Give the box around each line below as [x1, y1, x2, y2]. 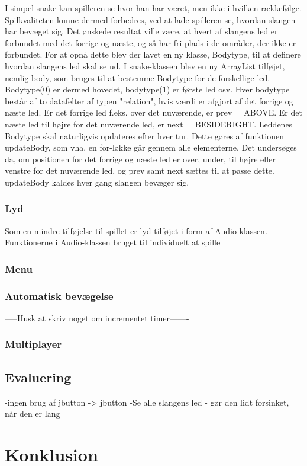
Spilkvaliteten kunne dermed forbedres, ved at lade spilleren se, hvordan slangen [5, 13, 296, 25]
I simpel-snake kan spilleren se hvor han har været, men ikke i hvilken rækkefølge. [5, 2, 302, 14]
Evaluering [5, 368, 72, 386]
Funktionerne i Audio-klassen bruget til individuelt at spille [5, 236, 221, 248]
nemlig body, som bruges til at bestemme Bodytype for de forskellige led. [5, 71, 270, 84]
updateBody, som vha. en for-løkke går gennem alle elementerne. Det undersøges [5, 141, 297, 154]
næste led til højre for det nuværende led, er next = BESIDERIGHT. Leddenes [5, 117, 293, 130]
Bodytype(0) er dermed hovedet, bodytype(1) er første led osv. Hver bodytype [5, 83, 290, 95]
